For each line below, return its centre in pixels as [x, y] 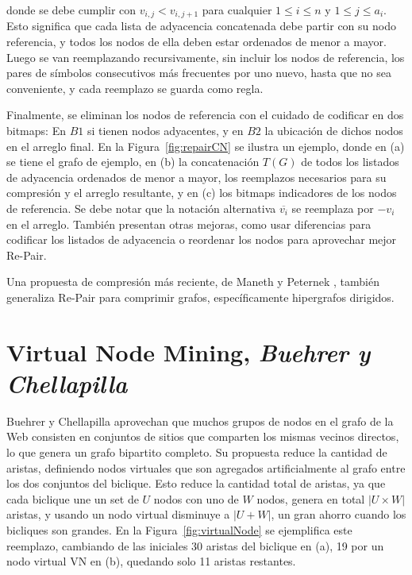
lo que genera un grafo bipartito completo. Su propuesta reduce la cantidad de [197, 452]
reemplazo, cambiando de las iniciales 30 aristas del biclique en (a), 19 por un [195, 545]
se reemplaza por [333, 208]
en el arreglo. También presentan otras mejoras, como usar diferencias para [189, 224]
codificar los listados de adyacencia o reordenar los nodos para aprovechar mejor [202, 239]
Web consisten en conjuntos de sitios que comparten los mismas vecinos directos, [203, 436]
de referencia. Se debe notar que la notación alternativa [141, 208]
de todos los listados [350, 162]
